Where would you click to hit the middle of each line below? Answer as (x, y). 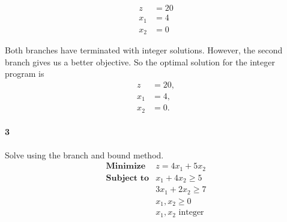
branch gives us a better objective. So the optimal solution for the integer (140, 61)
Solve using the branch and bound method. (84, 154)
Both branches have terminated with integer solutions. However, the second (144, 50)
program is (25, 73)
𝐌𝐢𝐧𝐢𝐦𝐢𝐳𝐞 (126, 166)
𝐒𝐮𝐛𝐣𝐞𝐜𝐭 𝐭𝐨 (128, 178)
